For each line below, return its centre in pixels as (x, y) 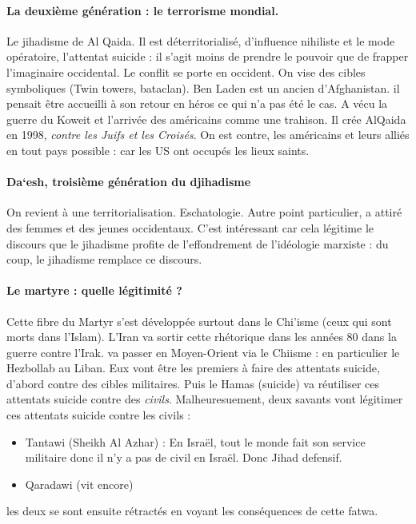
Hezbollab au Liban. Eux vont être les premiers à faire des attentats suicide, (193, 368)
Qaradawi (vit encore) (79, 484)
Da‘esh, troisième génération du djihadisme (129, 182)
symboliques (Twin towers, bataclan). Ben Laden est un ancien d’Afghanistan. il (203, 87)
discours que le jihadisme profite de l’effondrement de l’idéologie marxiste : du (198, 243)
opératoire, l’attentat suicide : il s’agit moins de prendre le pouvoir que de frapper (208, 56)
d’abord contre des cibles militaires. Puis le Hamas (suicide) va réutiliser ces (193, 383)
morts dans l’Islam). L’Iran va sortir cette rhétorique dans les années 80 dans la (202, 337)
